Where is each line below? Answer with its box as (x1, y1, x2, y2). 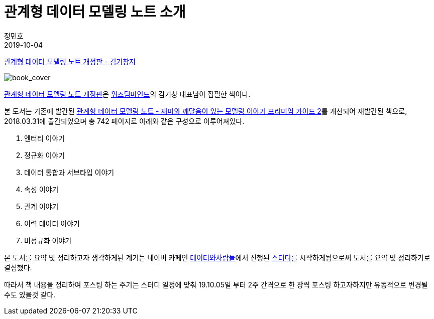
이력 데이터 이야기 (24, 219, 80, 228)
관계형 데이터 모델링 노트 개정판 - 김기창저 (4, 57, 136, 66)
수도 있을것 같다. (4, 290, 56, 299)
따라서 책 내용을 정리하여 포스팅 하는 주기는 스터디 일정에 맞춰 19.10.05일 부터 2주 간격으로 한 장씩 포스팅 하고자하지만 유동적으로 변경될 (4, 280, 428, 289)
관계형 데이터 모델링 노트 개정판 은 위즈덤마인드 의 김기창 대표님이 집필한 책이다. (4, 89, 251, 98)
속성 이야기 (24, 185, 59, 194)
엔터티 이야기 (24, 133, 65, 142)
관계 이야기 (24, 202, 59, 211)
